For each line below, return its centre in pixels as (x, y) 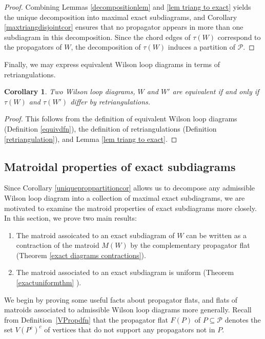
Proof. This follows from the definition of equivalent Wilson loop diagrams (121, 119)
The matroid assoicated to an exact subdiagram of (95, 235)
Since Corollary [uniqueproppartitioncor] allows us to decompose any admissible (130, 188)
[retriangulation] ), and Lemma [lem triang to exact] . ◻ (91, 139)
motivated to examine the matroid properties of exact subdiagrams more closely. (130, 208)
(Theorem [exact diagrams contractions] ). (81, 255)
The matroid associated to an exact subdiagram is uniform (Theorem (125, 272)
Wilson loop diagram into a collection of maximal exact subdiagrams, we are (125, 197)
